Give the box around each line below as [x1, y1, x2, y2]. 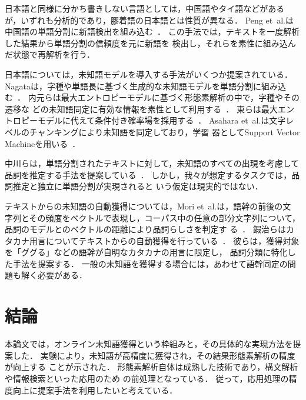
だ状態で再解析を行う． [5, 48, 95, 61]
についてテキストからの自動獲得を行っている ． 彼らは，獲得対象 [45, 234, 300, 246]
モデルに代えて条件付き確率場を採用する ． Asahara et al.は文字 [37, 114, 286, 126]
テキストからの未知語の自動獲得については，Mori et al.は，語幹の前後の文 [5, 199, 291, 212]
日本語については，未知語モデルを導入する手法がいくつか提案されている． [5, 68, 292, 80]
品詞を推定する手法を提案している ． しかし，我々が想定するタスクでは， [5, 168, 292, 181]
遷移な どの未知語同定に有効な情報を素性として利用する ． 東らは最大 [5, 102, 278, 115]
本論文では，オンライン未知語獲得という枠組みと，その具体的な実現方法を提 [5, 338, 301, 350]
